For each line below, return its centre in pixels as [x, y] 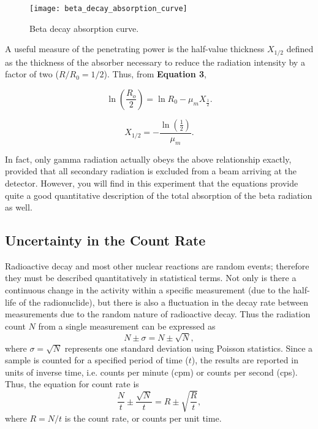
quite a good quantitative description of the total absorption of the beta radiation [159, 195]
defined [300, 49]
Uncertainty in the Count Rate [105, 240]
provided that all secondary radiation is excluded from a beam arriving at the [151, 171]
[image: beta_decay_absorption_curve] [108, 9]
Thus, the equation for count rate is [72, 384]
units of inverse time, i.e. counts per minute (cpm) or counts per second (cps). [151, 372]
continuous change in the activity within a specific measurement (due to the [148, 290]
